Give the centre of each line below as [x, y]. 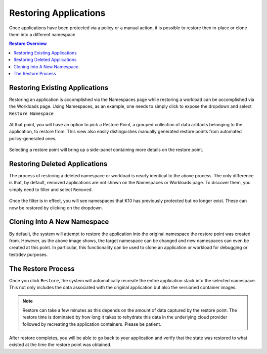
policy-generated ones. [33, 138]
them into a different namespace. [43, 34]
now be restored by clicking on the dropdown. [56, 207]
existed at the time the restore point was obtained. [60, 345]
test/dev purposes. [28, 254]
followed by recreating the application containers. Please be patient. [92, 324]
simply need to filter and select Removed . [51, 189]
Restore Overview [28, 44]
